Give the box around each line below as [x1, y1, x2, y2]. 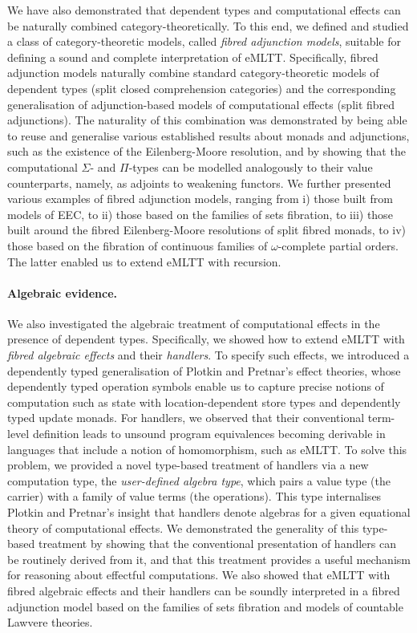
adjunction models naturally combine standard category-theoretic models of [7, 64, 379, 81]
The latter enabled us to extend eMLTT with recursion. [7, 253, 281, 270]
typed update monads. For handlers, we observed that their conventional [7, 409, 365, 426]
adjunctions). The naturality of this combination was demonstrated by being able [7, 112, 407, 128]
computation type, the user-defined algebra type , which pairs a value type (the [7, 472, 391, 489]
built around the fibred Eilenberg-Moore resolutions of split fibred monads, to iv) [7, 221, 407, 238]
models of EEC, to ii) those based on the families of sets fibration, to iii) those [7, 205, 393, 222]
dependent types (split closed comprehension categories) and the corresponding [7, 79, 396, 96]
